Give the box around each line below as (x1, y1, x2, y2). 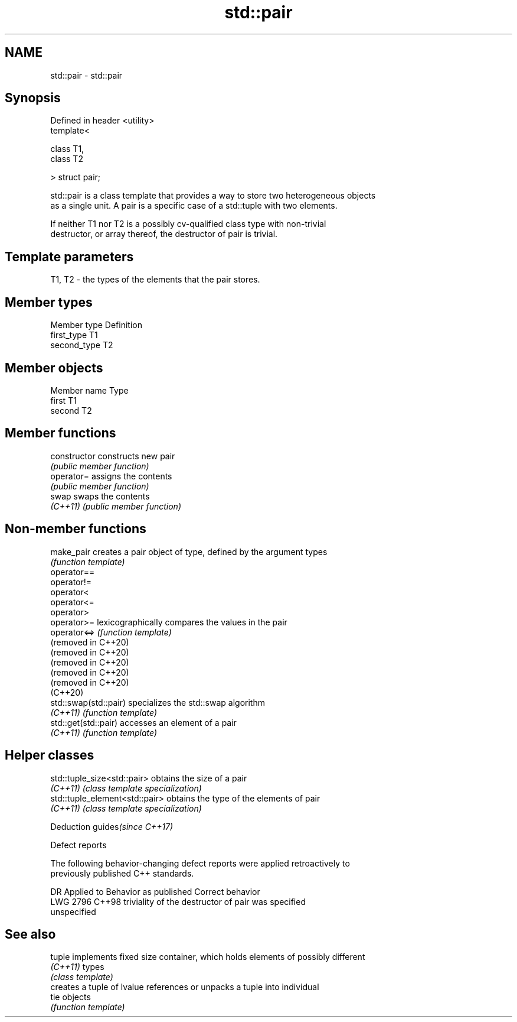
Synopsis (5, 90, 61, 106)
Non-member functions (5, 521, 146, 537)
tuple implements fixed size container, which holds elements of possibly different (50, 952, 365, 962)
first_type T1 (50, 330, 98, 340)
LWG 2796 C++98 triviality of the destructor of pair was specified (50, 896, 306, 907)
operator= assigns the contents (50, 471, 172, 481)
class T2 (50, 154, 83, 164)
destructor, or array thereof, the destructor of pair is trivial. (50, 229, 278, 239)
